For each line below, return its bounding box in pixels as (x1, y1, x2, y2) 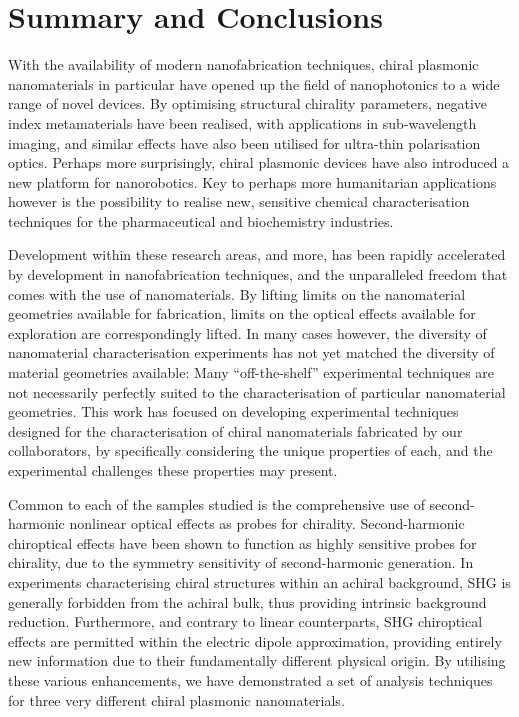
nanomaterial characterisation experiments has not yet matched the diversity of (8, 342, 495, 363)
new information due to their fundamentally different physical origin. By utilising (8, 650, 506, 671)
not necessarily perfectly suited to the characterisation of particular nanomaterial (8, 381, 506, 402)
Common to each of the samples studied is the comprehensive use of (8, 493, 425, 514)
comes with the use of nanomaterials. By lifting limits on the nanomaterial (8, 283, 466, 304)
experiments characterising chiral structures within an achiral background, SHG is (8, 571, 511, 592)
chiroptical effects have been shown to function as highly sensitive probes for (8, 532, 477, 553)
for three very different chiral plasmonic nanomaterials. (8, 689, 345, 710)
